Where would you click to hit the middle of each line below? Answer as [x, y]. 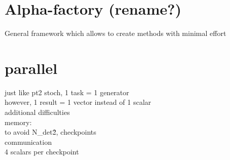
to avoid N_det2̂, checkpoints [51, 132]
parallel [31, 68]
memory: [18, 122]
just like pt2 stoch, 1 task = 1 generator [67, 92]
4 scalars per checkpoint [42, 152]
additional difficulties [37, 112]
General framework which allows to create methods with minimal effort [116, 33]
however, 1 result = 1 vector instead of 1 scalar [78, 102]
